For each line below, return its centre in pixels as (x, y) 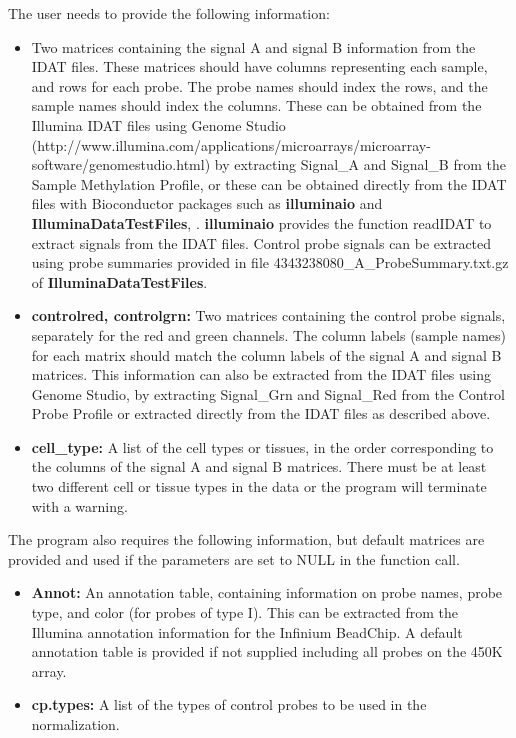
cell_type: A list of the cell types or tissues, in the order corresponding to (262, 446)
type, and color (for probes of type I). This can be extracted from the (244, 612)
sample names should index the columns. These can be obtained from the (256, 105)
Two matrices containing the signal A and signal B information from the (253, 46)
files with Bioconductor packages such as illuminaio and (207, 203)
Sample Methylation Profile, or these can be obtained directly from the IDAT (269, 183)
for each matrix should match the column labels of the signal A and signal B (266, 354)
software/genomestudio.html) (121, 164)
